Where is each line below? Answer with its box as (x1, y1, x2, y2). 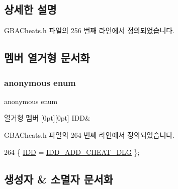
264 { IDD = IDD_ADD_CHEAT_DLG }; (4, 146, 140, 157)
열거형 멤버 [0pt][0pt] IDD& (4, 113, 91, 123)
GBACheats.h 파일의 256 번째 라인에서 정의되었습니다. (4, 25, 175, 36)
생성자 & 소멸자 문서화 (4, 171, 113, 186)
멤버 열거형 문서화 (4, 50, 90, 65)
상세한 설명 (4, 2, 57, 17)
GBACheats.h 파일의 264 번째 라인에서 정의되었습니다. (4, 129, 175, 140)
